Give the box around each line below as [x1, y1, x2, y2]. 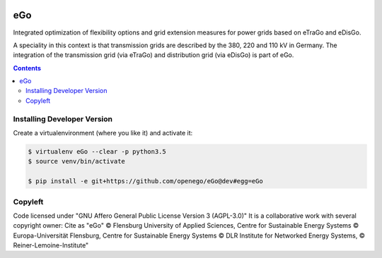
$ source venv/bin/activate [28, 157, 125, 166]
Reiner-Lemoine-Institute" [13, 241, 89, 250]
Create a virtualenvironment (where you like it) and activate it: [13, 129, 193, 137]
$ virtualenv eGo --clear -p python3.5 [28, 147, 166, 155]
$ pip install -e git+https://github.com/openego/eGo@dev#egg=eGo [28, 177, 263, 185]
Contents [13, 63, 42, 72]
